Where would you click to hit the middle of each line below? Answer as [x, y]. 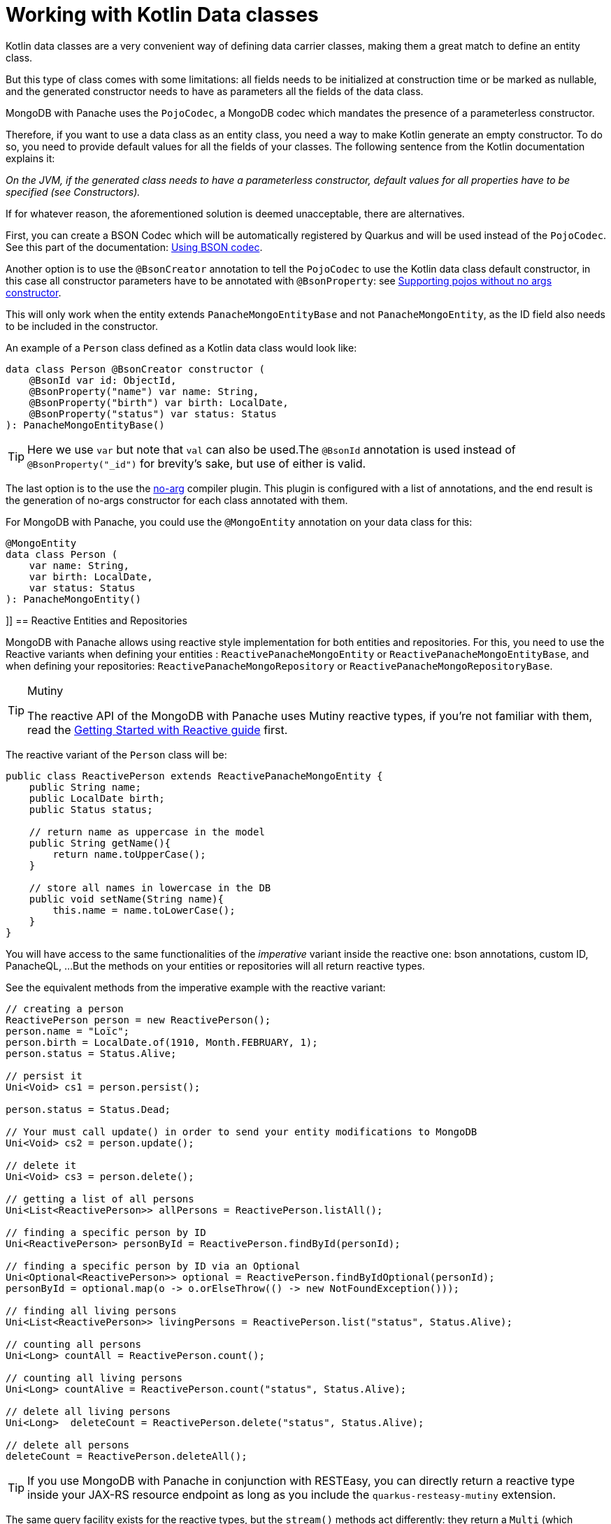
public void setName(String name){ [126, 899]
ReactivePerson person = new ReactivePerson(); [138, 1020]
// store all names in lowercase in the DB [150, 887]
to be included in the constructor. [82, 326]
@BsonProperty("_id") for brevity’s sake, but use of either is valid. [197, 463]
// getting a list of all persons [100, 1199]
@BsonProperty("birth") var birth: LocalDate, [159, 402]
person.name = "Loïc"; [68, 1031]
